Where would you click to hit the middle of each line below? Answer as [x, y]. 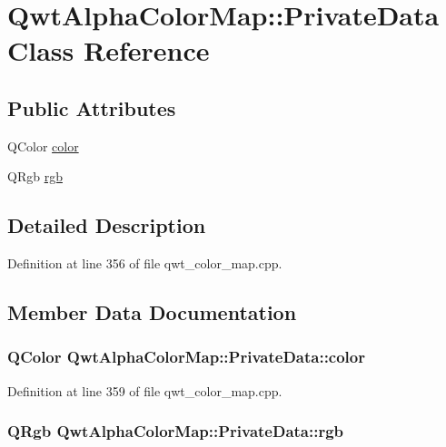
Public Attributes [92, 107]
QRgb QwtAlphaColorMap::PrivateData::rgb [176, 431]
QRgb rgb [35, 176]
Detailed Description [107, 225]
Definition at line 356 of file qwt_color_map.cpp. [145, 263]
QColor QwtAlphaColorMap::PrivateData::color [186, 357]
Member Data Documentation [152, 312]
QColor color [43, 146]
